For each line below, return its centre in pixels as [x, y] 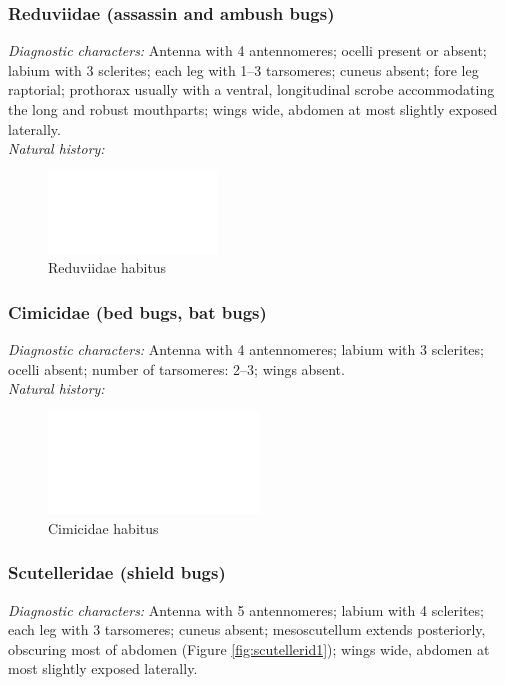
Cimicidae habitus [103, 527]
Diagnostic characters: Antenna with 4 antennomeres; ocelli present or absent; [247, 50]
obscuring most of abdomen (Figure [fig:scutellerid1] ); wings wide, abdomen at [249, 648]
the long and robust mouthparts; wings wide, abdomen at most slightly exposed [253, 109]
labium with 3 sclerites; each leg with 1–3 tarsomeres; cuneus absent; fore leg [243, 69]
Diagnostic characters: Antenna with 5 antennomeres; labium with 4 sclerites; [246, 609]
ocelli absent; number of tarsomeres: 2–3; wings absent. [176, 368]
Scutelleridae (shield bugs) [117, 572]
